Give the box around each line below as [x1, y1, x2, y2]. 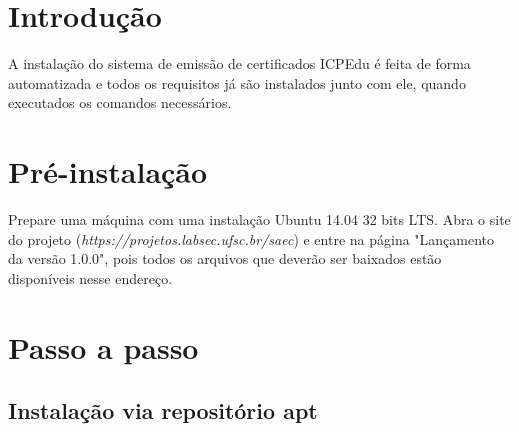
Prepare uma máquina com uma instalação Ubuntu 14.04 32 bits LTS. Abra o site [8, 209, 511, 230]
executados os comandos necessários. [8, 92, 232, 113]
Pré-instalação [8, 151, 208, 192]
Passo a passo [8, 326, 199, 367]
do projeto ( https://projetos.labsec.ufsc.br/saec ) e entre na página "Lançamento [8, 228, 495, 249]
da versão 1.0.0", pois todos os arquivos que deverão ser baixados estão [8, 248, 442, 269]
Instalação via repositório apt [8, 395, 318, 426]
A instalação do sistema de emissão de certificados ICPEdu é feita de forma [8, 53, 471, 74]
